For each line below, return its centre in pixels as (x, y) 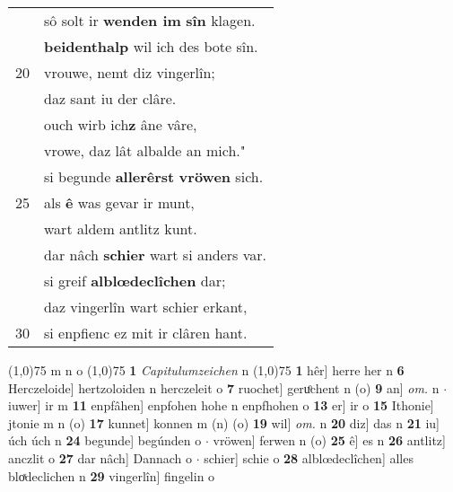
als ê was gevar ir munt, (119, 202)
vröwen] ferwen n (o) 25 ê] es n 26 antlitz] (329, 440)
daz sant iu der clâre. (110, 98)
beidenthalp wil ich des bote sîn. (151, 46)
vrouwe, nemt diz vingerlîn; (130, 72)
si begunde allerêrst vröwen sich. (154, 176)
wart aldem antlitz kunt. (121, 228)
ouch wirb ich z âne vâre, (121, 124)
